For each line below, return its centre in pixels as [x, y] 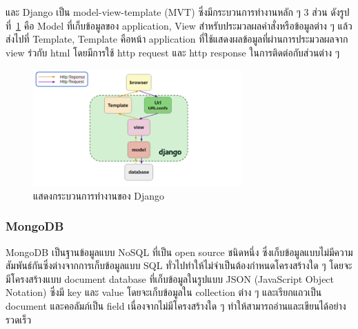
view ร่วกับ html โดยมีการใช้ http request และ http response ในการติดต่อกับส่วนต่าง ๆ [173, 52]
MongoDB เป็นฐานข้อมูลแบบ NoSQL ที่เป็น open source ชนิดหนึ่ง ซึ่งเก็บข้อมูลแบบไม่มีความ [179, 252]
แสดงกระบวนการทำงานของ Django [99, 195]
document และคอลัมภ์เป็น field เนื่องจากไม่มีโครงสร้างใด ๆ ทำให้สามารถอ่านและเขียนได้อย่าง [176, 305]
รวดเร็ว [19, 319]
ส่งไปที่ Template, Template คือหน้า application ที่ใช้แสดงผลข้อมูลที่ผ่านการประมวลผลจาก [177, 39]
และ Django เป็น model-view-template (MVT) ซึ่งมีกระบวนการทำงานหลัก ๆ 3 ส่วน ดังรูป [178, 12]
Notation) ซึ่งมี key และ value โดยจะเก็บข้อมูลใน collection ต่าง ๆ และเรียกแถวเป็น [164, 292]
